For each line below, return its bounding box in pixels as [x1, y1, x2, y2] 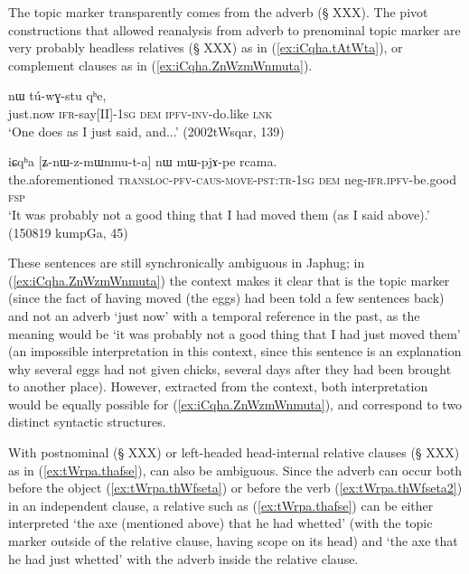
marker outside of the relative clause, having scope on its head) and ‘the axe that [8, 532, 458, 550]
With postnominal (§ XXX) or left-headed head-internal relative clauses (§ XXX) [8, 443, 460, 462]
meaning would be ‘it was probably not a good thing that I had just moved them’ [8, 324, 461, 343]
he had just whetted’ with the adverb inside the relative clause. [8, 549, 359, 568]
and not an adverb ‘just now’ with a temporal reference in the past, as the [8, 306, 420, 325]
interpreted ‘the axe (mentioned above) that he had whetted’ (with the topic [8, 513, 433, 532]
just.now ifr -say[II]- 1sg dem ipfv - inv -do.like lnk [8, 103, 273, 122]
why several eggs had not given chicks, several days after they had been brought [8, 359, 452, 378]
